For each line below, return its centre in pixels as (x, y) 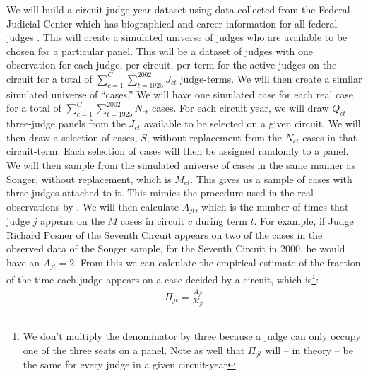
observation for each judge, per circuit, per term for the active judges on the (172, 65)
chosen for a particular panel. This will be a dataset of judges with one (160, 51)
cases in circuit (153, 221)
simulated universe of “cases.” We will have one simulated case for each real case (180, 94)
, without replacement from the (214, 137)
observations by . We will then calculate (93, 206)
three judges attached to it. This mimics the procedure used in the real (160, 193)
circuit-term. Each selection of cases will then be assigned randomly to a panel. (178, 151)
